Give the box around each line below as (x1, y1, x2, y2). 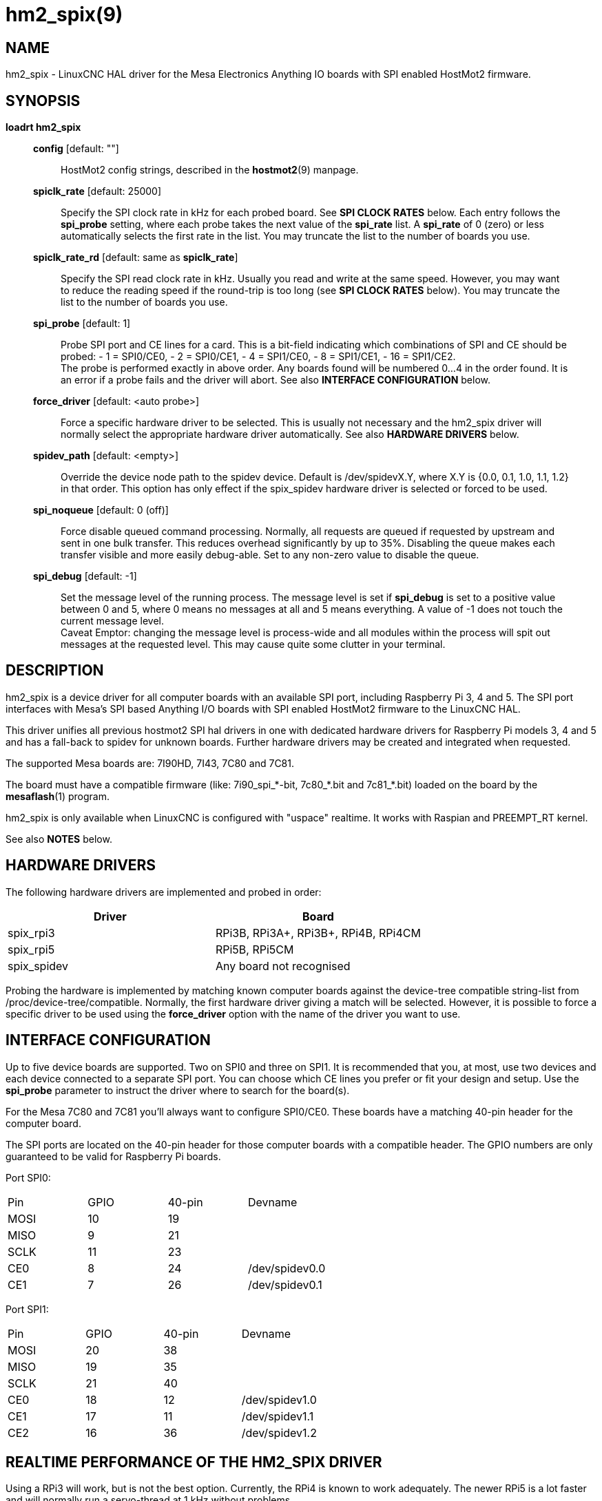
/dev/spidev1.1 (241, 1409, 314, 1423)
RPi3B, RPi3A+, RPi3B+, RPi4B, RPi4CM (215, 925, 421, 940)
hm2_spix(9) (6, 3, 123, 26)
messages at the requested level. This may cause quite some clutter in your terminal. (61, 638, 446, 651)
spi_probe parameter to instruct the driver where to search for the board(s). (6, 1084, 350, 1096)
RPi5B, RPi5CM (215, 942, 294, 956)
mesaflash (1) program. (6, 790, 110, 802)
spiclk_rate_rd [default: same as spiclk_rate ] (33, 251, 238, 264)
